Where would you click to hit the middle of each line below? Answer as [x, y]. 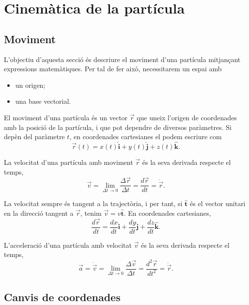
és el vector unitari [218, 203]
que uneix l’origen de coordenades [187, 117]
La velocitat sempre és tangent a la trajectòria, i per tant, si [93, 203]
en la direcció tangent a [39, 213]
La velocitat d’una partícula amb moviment [69, 162]
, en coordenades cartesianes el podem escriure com [146, 136]
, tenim [91, 213]
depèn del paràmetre [34, 136]
